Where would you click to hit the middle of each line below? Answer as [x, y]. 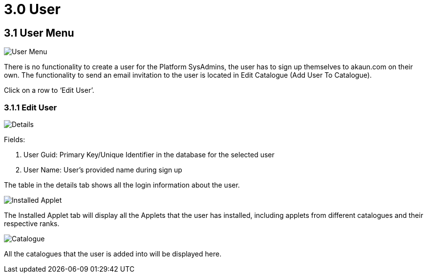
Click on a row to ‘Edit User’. [49, 90]
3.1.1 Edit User [31, 107]
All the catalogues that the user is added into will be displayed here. [113, 254]
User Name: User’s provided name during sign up [103, 170]
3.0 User [32, 9]
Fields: [15, 139]
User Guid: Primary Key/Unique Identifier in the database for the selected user [149, 154]
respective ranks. [32, 223]
